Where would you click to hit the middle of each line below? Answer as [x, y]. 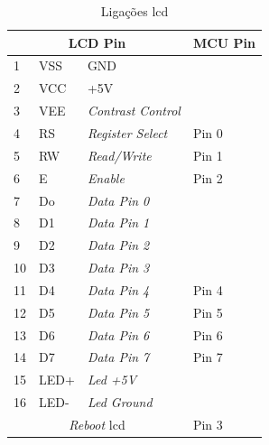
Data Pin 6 [118, 334]
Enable [106, 177]
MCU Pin [224, 42]
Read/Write [119, 155]
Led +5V [112, 380]
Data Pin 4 [118, 289]
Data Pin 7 [118, 357]
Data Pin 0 [118, 200]
